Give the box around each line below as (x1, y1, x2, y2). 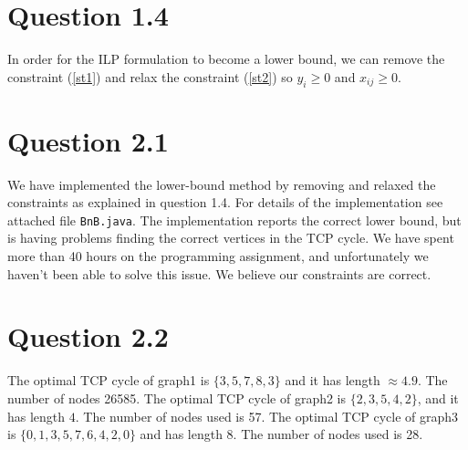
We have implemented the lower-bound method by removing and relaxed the (7, 174, 436, 194)
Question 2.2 (7, 318, 169, 355)
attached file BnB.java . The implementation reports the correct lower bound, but (7, 210, 462, 229)
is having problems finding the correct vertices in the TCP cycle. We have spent (7, 228, 454, 247)
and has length (140, 424, 223, 444)
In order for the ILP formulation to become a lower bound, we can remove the (7, 49, 445, 68)
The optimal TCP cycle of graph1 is (7, 371, 210, 390)
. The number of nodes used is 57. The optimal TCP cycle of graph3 (75, 406, 459, 425)
